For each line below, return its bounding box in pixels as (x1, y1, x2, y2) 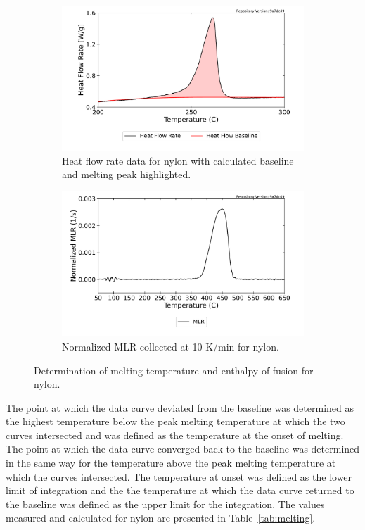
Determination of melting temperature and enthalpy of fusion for (34, 362, 314, 377)
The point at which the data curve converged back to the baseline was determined (6, 441, 360, 456)
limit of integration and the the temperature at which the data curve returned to (6, 483, 354, 498)
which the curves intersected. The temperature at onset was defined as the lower (6, 469, 352, 484)
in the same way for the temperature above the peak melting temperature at (6, 455, 336, 470)
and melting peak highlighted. (62, 167, 191, 182)
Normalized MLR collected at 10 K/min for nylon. (62, 339, 279, 353)
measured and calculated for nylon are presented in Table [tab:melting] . (6, 510, 316, 525)
